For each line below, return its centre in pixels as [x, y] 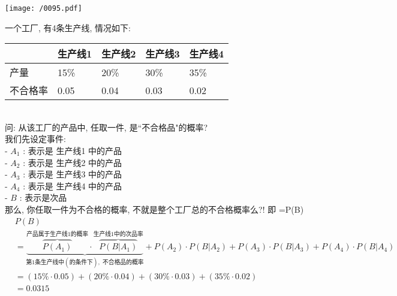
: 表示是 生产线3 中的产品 [73, 174]
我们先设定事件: [35, 139]
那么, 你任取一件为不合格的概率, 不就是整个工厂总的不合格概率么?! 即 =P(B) [154, 209]
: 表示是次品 [43, 197]
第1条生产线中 [45, 262]
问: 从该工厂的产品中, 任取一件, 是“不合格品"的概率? [106, 127]
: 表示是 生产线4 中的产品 [73, 185]
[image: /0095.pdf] [43, 8]
